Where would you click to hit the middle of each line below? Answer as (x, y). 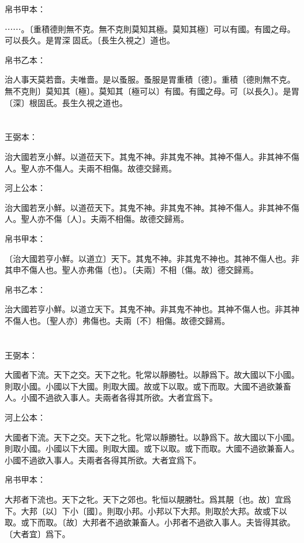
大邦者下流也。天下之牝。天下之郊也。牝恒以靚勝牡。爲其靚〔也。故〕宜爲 (148, 499)
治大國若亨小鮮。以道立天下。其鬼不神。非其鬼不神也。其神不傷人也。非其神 (152, 309)
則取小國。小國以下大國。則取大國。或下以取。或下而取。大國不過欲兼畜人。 (152, 448)
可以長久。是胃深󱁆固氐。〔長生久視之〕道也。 (90, 40)
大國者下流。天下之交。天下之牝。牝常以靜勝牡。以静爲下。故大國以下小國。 (152, 437)
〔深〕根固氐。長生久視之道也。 (66, 102)
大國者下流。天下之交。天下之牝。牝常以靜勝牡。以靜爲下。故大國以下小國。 (152, 375)
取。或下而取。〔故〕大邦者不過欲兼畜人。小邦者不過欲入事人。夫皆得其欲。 (150, 522)
